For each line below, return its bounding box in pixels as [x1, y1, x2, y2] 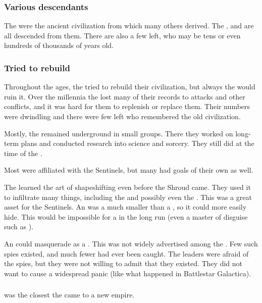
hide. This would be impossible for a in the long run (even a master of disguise [4, 211, 248, 222]
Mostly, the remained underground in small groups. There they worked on [4, 128, 233, 138]
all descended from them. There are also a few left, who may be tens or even [4, 30, 241, 40]
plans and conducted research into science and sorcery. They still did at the [21, 138, 254, 148]
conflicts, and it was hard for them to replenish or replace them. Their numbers [4, 101, 250, 112]
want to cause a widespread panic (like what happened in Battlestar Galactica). [4, 268, 251, 278]
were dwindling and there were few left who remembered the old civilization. [4, 111, 241, 121]
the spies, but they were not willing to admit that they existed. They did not [4, 258, 242, 269]
